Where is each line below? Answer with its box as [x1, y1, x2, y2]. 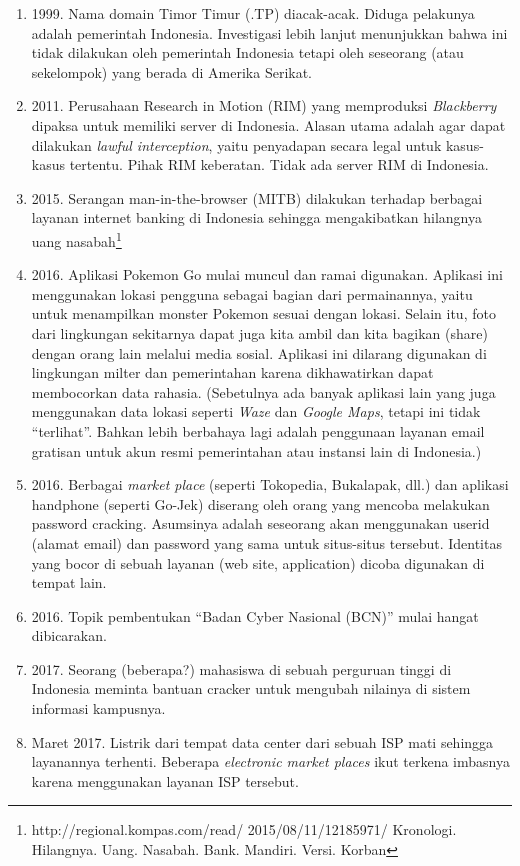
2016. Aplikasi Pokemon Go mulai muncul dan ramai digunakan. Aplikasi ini [31, 264, 503, 285]
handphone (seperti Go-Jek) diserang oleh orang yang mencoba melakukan [31, 493, 490, 514]
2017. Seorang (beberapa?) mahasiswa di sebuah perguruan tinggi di [31, 658, 452, 679]
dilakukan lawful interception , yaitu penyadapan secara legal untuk [31, 134, 442, 155]
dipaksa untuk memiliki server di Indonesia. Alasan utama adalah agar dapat [31, 114, 506, 135]
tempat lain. [31, 572, 107, 593]
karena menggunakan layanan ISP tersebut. [31, 770, 299, 791]
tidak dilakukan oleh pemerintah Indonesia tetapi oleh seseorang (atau [31, 42, 464, 63]
